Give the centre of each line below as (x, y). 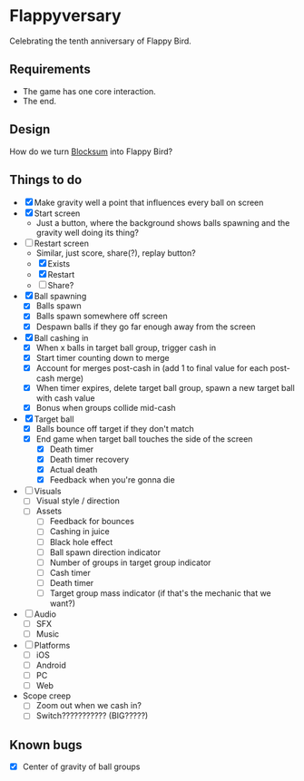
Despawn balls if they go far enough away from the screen (146, 327)
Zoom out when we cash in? (89, 706)
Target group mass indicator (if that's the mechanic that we (161, 593)
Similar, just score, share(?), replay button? (116, 253)
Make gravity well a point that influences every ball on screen (149, 203)
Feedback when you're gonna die (112, 480)
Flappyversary (65, 16)
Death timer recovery (89, 460)
